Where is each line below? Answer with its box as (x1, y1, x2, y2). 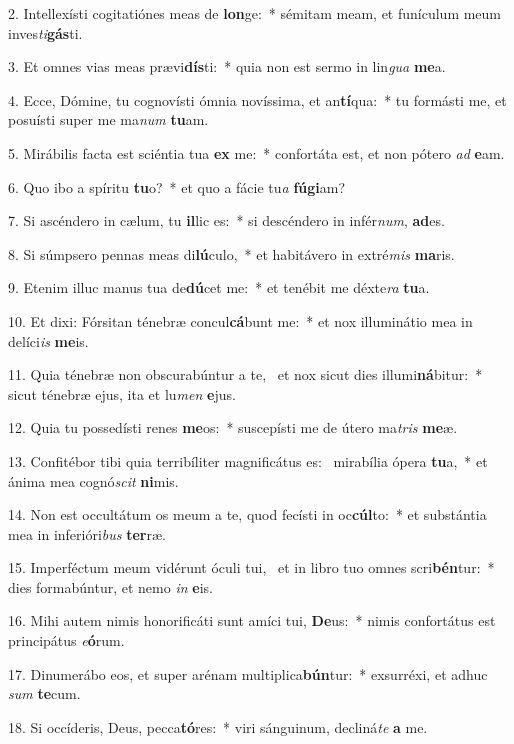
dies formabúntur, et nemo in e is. (8, 576, 213, 597)
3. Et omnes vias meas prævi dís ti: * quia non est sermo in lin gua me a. (8, 56, 446, 77)
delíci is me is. (8, 330, 89, 351)
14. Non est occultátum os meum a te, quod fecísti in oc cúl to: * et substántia (8, 504, 487, 525)
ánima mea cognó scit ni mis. (8, 470, 179, 491)
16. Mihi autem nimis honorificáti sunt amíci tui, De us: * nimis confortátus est (8, 610, 496, 631)
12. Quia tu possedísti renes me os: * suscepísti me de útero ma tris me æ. (8, 417, 458, 438)
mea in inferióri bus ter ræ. (8, 523, 166, 544)
